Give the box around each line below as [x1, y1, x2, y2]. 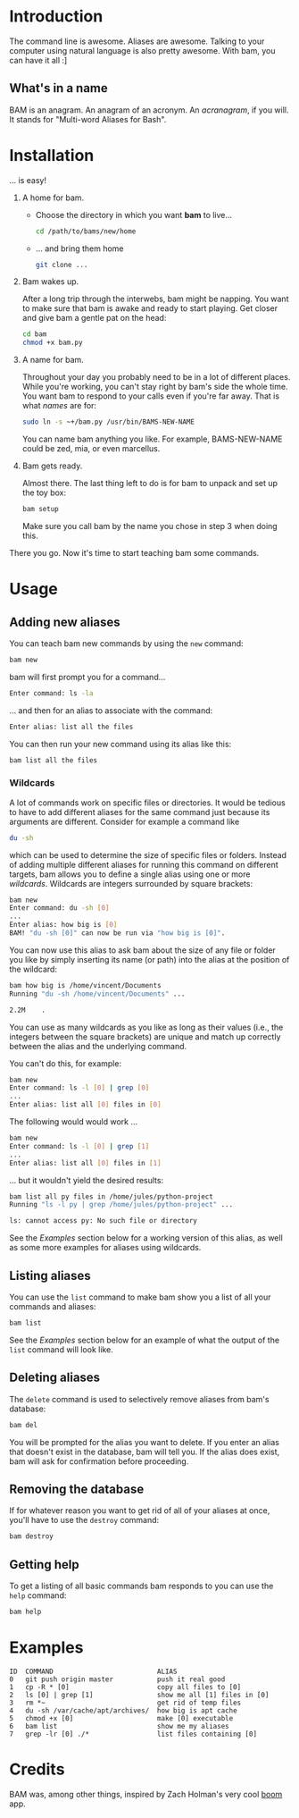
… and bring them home [35, 243, 124, 254]
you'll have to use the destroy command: [9, 1515, 160, 1526]
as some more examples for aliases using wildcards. [9, 1242, 202, 1253]
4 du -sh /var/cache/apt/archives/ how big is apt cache [9, 1705, 238, 1715]
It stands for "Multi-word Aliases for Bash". [9, 114, 167, 124]
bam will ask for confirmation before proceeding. [9, 1455, 189, 1467]
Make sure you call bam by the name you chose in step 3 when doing [21, 520, 278, 531]
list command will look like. [9, 1343, 113, 1355]
